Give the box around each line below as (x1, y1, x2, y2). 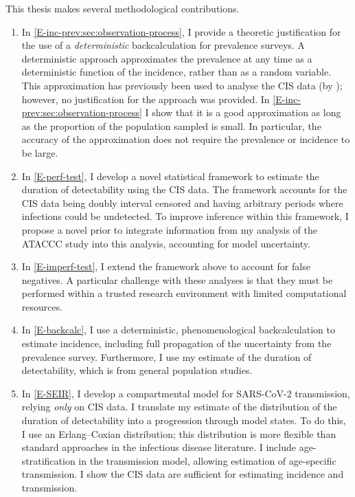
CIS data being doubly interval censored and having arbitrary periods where (21, 195, 343, 210)
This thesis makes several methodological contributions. (5, 1, 240, 15)
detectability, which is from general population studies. (21, 363, 253, 377)
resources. (21, 299, 63, 313)
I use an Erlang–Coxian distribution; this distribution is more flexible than (21, 426, 336, 441)
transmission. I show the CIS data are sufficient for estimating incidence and (21, 467, 344, 481)
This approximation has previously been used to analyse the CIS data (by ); (21, 78, 343, 92)
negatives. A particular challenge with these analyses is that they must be (21, 272, 333, 287)
